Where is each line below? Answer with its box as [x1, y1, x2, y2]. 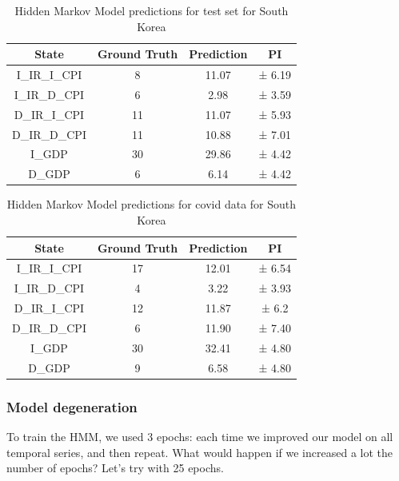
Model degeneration [6, 396, 138, 416]
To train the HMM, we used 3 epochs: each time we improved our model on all [6, 427, 393, 444]
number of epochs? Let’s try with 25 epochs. [6, 459, 224, 476]
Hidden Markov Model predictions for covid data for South [6, 196, 297, 213]
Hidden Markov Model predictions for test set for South [14, 2, 289, 18]
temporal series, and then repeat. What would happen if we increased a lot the [6, 443, 393, 460]
